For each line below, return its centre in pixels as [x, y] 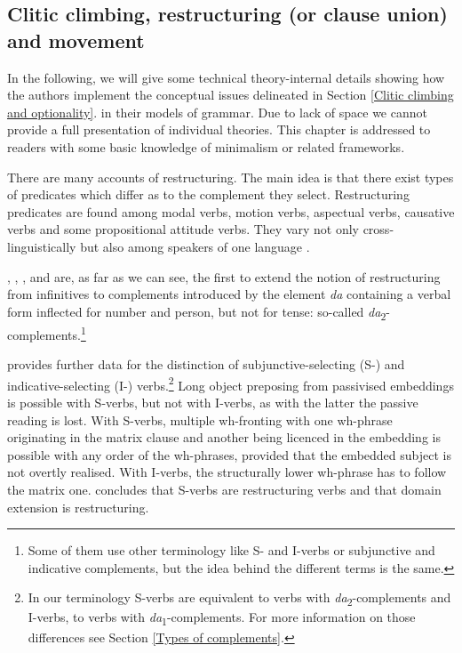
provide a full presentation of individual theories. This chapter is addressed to [219, 129]
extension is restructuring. [78, 507]
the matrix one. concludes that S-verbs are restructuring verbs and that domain [224, 489]
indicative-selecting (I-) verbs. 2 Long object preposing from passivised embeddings [231, 383]
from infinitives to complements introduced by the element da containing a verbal [229, 294]
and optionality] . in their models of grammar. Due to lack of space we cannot [217, 112]
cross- [378, 229]
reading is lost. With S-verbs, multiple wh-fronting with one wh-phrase [200, 419]
